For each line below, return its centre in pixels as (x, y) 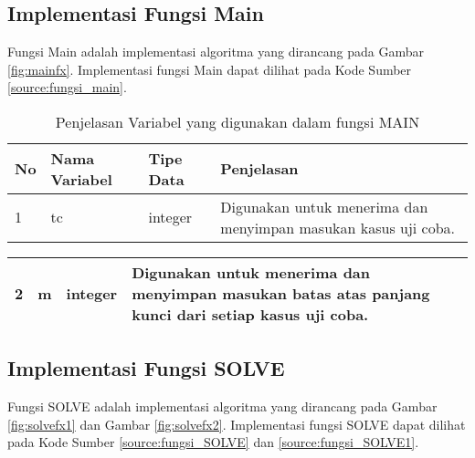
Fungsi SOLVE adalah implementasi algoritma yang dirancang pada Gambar (222, 406)
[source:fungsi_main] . (67, 87)
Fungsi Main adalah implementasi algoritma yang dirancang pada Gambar (216, 52)
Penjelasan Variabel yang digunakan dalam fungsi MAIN (237, 121)
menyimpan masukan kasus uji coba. (338, 227)
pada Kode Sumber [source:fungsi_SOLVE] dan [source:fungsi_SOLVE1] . (213, 442)
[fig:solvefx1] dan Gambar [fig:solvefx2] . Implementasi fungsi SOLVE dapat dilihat (237, 424)
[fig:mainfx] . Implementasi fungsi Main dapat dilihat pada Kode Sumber (210, 69)
